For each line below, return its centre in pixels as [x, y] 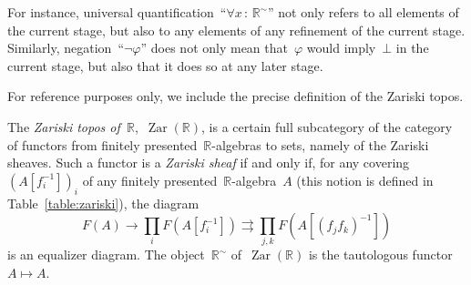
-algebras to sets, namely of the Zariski [320, 144]
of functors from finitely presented [102, 144]
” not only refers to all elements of [363, 12]
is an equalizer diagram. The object [106, 254]
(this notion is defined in [365, 180]
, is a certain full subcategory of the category [327, 126]
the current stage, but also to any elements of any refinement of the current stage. [236, 30]
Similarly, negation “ [66, 48]
